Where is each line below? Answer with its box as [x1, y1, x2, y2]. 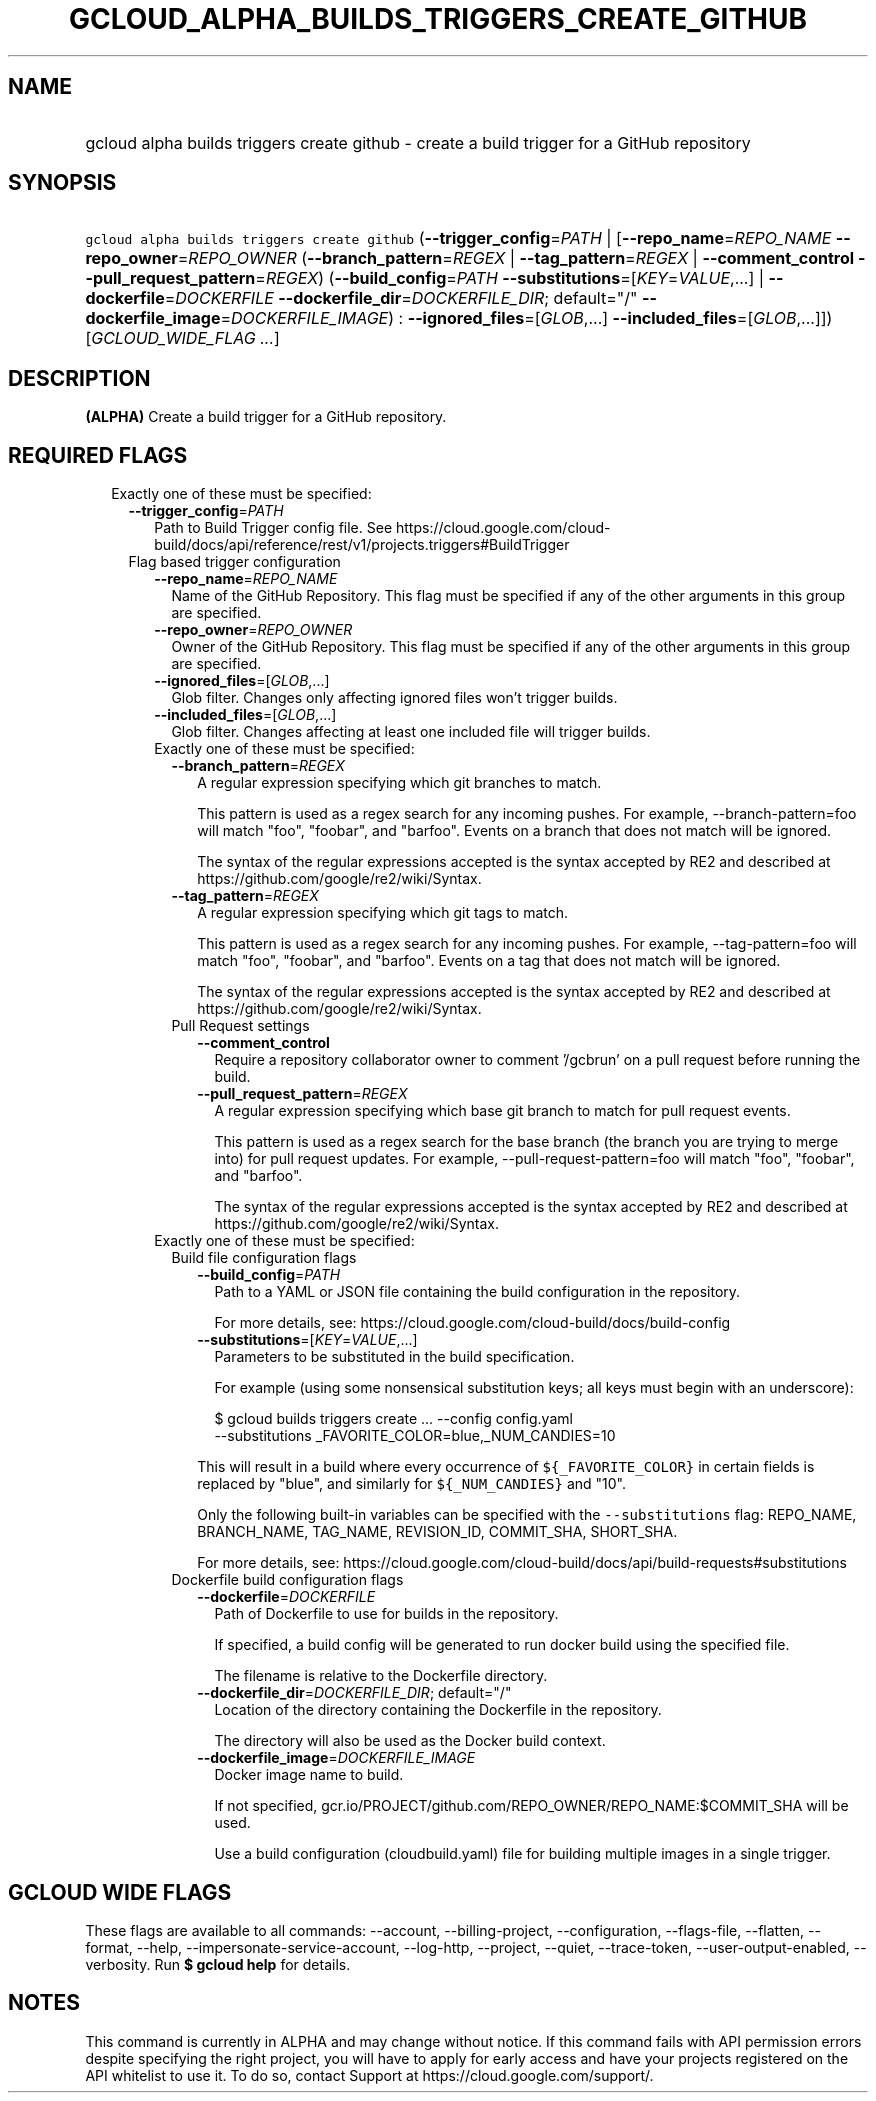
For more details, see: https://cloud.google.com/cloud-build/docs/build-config [214, 1314, 731, 1332]
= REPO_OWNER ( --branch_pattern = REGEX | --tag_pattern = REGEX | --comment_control [177, 248, 855, 269]
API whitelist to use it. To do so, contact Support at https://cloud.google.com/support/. [85, 2066, 654, 2084]
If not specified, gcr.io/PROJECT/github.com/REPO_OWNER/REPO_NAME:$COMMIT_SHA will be [214, 1797, 849, 1815]
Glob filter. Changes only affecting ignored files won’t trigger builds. [171, 689, 618, 707]
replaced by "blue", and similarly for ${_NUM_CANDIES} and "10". [197, 1475, 626, 1493]
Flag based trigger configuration [128, 553, 341, 571]
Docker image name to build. [214, 1766, 404, 1784]
